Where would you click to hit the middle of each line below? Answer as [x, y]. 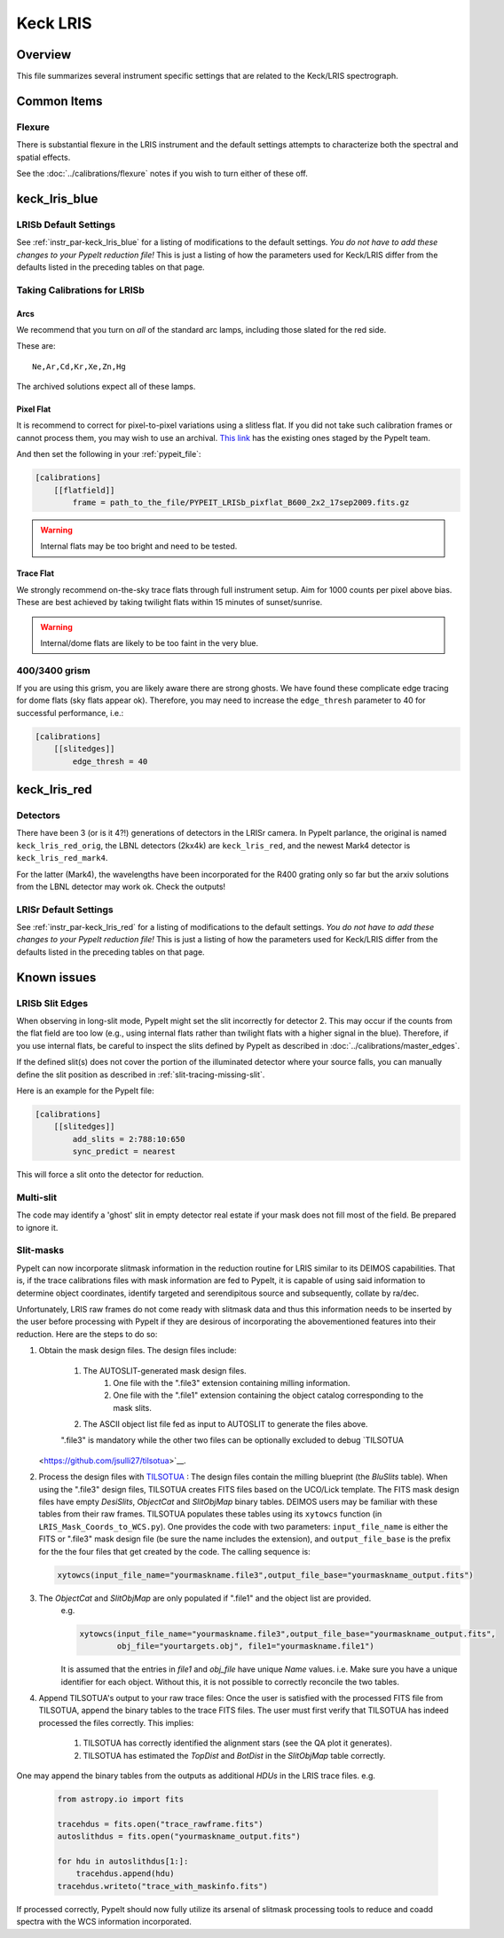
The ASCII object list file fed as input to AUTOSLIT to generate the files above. [225, 1424]
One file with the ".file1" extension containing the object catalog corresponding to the [268, 1395]
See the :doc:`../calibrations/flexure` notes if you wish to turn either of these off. [162, 173]
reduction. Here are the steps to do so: [87, 1334]
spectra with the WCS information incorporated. [104, 1922]
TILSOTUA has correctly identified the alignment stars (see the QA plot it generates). [237, 1743]
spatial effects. [43, 157]
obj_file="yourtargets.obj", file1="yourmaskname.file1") [245, 1647]
